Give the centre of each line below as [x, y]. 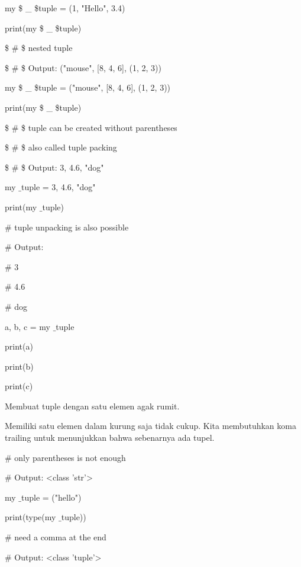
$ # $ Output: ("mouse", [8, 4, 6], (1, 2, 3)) [83, 67]
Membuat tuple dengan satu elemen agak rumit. [92, 406]
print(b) [19, 366]
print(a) [19, 346]
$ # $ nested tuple [39, 48]
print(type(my [30, 517]
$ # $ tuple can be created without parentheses [91, 127]
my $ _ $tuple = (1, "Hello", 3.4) [65, 8]
